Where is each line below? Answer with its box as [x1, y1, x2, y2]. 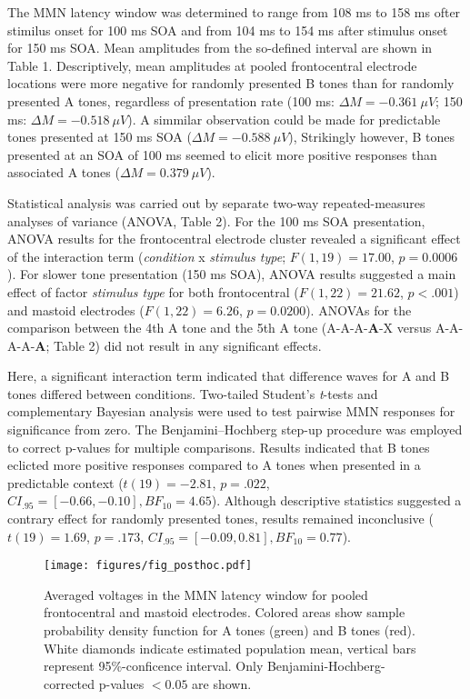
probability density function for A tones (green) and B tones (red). [44, 621, 415, 640]
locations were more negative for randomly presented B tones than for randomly [7, 74, 455, 93]
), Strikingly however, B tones [288, 127, 455, 146]
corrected [44, 674, 95, 693]
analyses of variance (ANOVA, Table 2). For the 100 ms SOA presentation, [7, 211, 425, 230]
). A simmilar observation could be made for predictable [127, 109, 441, 128]
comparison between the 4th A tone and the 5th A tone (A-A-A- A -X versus [7, 318, 432, 337]
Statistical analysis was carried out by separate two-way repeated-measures [7, 193, 425, 212]
